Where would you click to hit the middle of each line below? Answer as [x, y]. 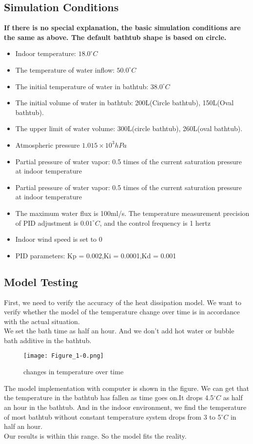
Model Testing [41, 281]
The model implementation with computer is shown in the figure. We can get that [127, 388]
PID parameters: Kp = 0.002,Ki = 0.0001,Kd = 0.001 [96, 255]
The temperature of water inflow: [65, 69]
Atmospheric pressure [48, 145]
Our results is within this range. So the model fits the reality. [95, 435]
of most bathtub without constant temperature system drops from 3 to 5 [113, 416]
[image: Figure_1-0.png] [64, 356]
